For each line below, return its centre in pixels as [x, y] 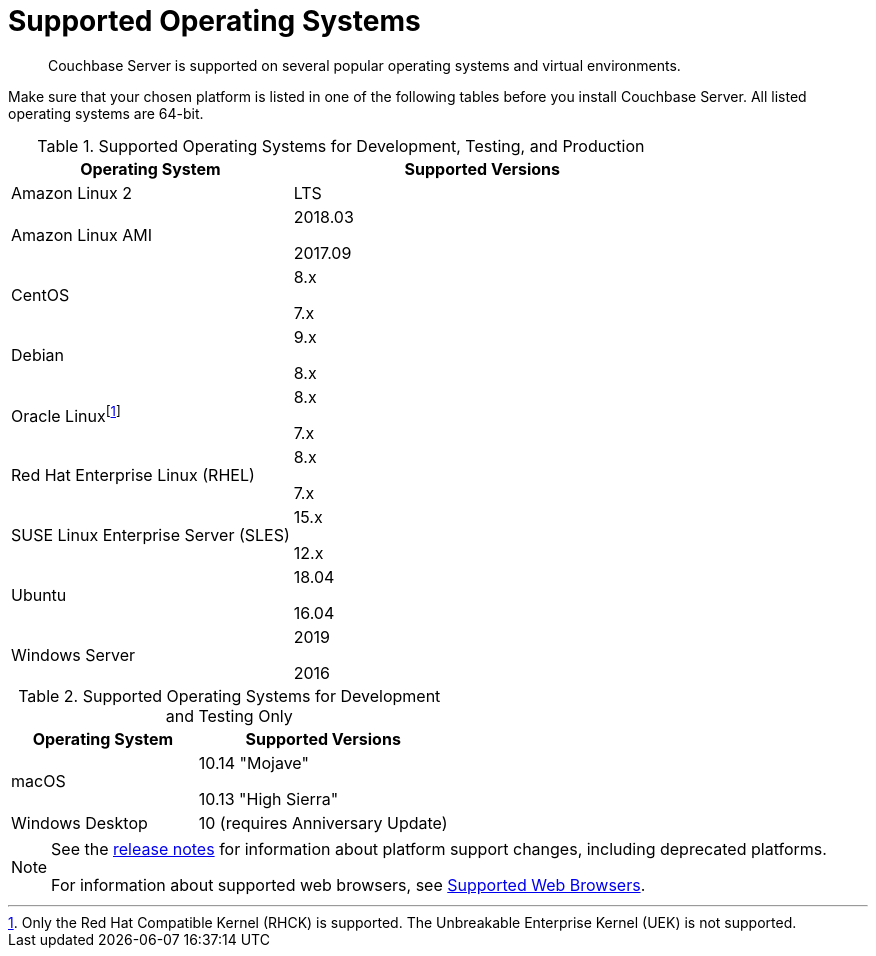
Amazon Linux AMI [82, 234]
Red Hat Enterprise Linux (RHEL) [133, 474]
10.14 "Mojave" [253, 762]
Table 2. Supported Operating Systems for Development [229, 695]
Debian [37, 354]
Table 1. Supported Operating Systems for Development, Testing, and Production [341, 145]
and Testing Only [229, 715]
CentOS [40, 294]
